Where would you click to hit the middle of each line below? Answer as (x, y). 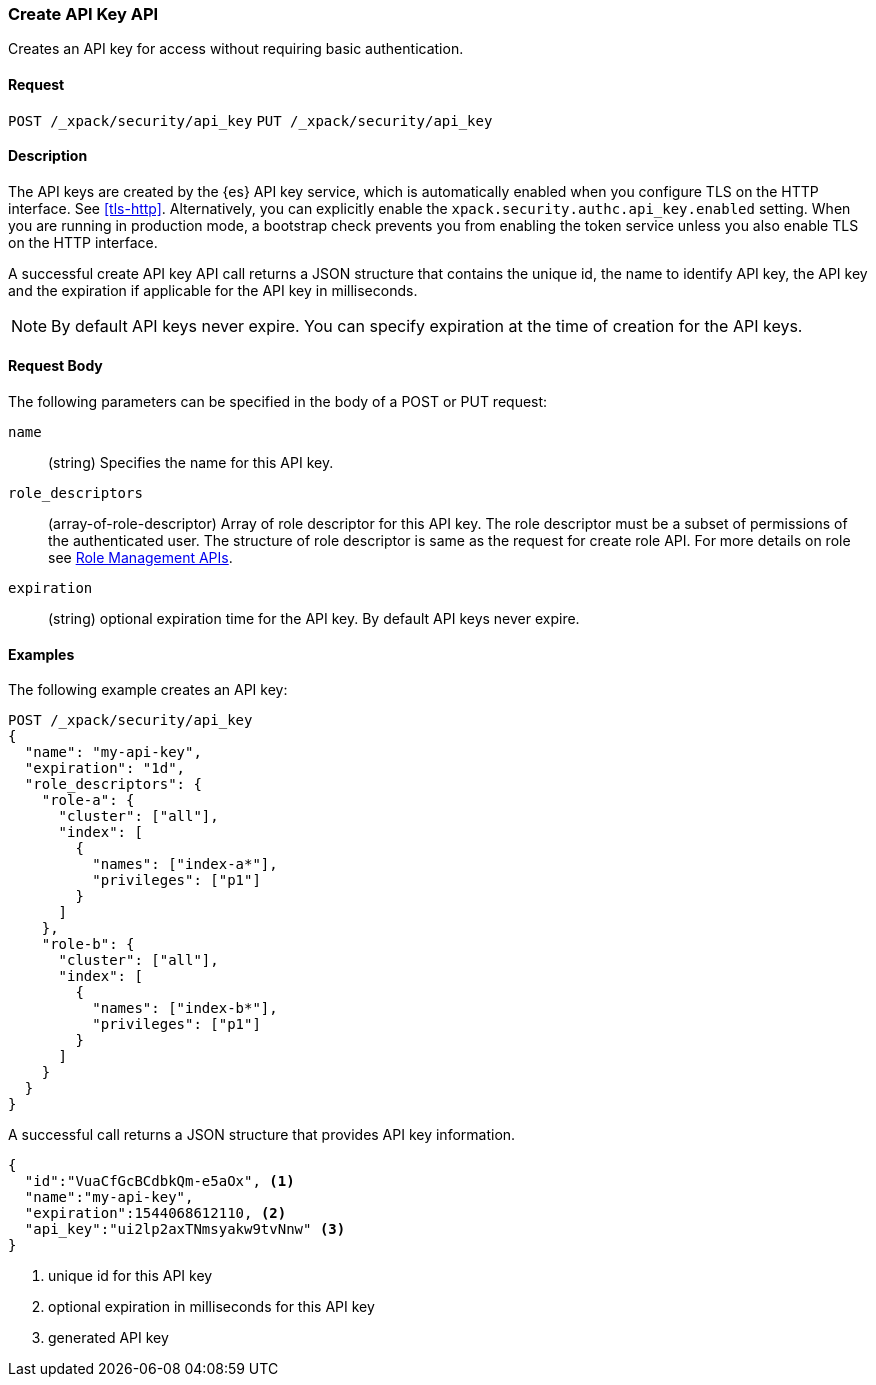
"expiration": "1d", (105, 768)
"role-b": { (88, 944)
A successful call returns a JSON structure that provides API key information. (262, 1135)
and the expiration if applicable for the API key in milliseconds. (213, 290)
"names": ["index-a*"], (185, 864)
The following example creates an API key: (148, 690)
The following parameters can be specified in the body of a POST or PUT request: (278, 402)
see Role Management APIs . (140, 558)
